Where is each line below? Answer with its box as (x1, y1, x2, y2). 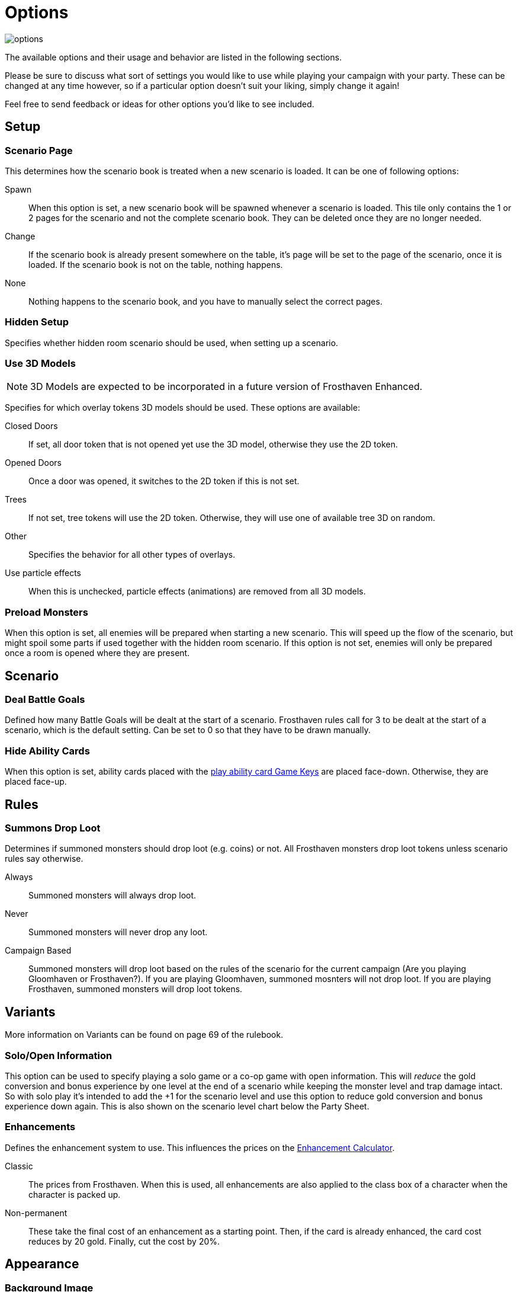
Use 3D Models (5, 357, 76, 370)
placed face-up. (5, 776, 67, 787)
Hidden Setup (5, 316, 69, 328)
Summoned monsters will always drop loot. (28, 890, 197, 901)
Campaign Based (5, 945, 72, 956)
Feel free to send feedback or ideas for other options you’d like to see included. (5, 98, 314, 109)
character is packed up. (28, 1189, 121, 1200)
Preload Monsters (5, 606, 88, 618)
